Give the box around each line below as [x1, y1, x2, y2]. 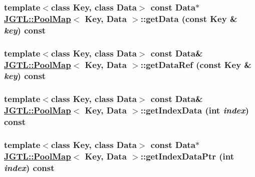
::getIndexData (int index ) [140, 104, 249, 116]
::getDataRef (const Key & [140, 58, 251, 70]
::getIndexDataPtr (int [140, 149, 234, 162]
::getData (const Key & [140, 12, 237, 24]
